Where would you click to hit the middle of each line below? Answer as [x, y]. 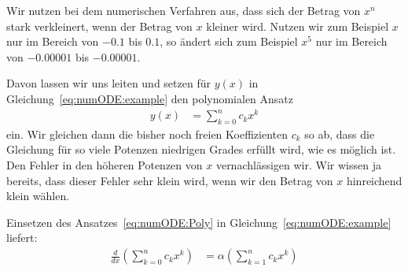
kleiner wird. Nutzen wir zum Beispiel [298, 26]
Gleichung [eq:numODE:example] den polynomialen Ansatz [150, 98]
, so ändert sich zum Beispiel [229, 41]
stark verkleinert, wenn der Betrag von [99, 26]
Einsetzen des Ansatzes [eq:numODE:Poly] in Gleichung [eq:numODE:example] [199, 222]
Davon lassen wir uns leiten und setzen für [108, 83]
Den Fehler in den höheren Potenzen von [105, 165]
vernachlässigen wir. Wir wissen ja [298, 165]
